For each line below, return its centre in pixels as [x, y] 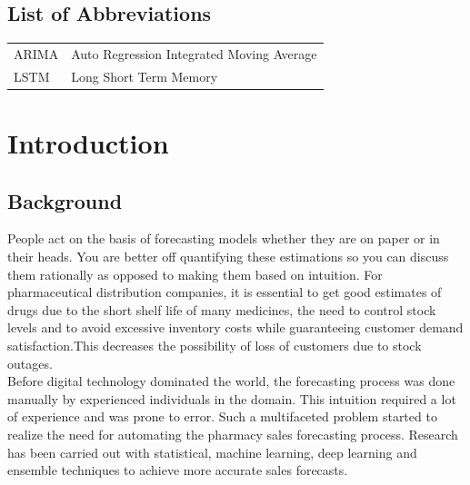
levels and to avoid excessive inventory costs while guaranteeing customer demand [235, 327]
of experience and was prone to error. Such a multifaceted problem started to [222, 416]
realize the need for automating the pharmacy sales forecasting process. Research [233, 434]
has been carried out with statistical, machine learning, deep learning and [212, 452]
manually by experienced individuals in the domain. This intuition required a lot [232, 398]
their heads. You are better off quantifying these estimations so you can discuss [228, 257]
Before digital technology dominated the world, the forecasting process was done [231, 381]
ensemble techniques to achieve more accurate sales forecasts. [178, 470]
